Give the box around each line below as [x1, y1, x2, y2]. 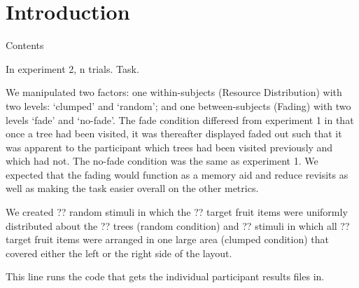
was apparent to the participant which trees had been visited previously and [6, 139, 333, 154]
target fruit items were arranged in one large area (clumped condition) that [6, 232, 329, 247]
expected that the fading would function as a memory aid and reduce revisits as [6, 167, 349, 181]
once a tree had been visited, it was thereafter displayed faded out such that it [6, 126, 342, 141]
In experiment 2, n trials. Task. [6, 61, 139, 76]
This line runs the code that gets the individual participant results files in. [6, 269, 325, 284]
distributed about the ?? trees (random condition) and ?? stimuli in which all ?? [6, 218, 350, 233]
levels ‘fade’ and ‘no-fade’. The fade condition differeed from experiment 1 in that [6, 112, 354, 127]
